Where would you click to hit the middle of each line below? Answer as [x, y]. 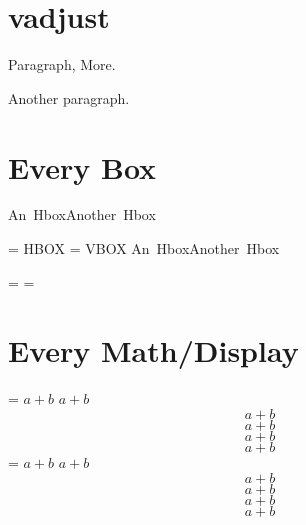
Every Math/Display [153, 350]
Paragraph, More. [62, 64]
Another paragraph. [69, 97]
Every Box [82, 166]
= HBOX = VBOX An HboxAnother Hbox [144, 248]
